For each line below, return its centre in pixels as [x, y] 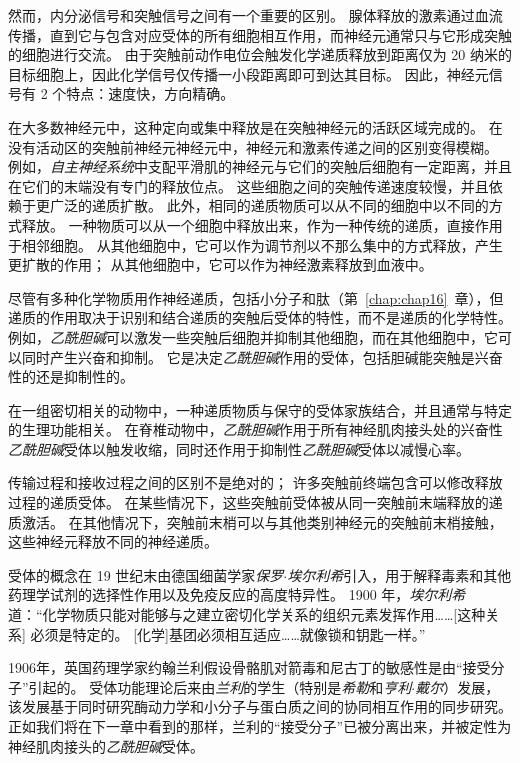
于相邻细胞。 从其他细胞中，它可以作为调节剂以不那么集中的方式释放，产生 [255, 244]
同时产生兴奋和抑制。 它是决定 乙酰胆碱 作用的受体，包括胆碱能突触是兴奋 [262, 356]
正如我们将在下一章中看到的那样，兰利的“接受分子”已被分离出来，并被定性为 [260, 726]
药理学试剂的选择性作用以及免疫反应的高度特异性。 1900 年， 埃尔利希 [237, 594]
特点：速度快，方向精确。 [150, 93]
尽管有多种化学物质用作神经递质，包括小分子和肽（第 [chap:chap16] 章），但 [256, 297]
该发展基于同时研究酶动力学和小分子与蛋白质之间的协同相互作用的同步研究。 [260, 706]
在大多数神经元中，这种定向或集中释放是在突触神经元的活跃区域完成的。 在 [255, 126]
